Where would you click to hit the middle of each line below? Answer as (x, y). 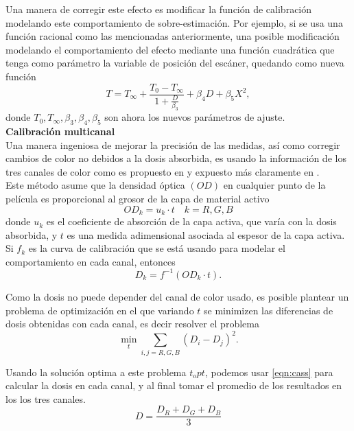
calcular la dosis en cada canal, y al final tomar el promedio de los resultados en (174, 385)
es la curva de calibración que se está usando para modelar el (157, 248)
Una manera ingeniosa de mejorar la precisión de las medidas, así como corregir (173, 144)
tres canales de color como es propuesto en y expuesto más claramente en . (163, 171)
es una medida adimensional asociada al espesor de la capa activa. (206, 234)
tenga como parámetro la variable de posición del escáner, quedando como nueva (175, 63)
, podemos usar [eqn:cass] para (269, 372)
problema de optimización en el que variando (100, 310)
